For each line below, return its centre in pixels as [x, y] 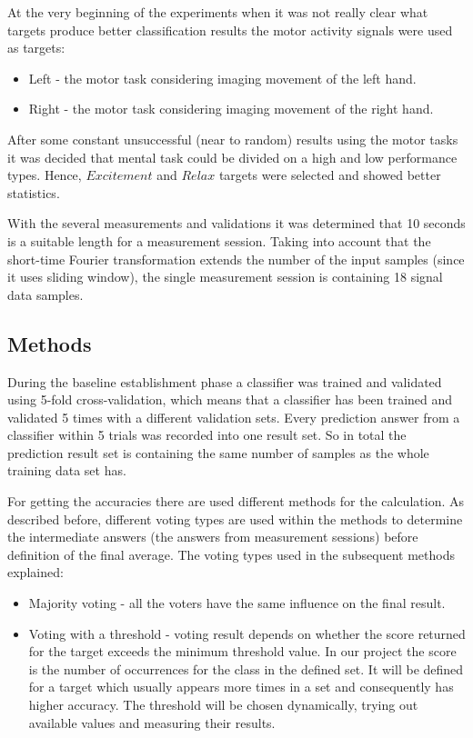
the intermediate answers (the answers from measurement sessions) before [213, 537]
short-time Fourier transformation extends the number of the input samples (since [236, 259]
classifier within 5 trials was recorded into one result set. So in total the [207, 435]
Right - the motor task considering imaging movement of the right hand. [231, 109]
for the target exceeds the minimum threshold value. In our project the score [242, 651]
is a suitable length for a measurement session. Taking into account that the [219, 240]
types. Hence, [45, 175]
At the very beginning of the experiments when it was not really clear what [218, 12]
